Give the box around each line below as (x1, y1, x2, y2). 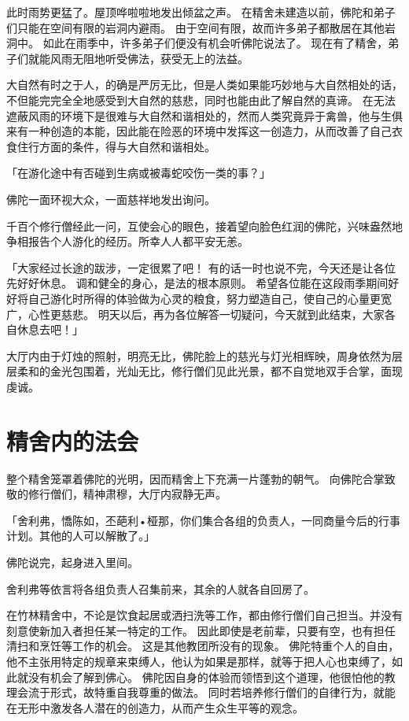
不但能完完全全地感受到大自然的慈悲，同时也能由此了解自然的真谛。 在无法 (6, 91, 396, 108)
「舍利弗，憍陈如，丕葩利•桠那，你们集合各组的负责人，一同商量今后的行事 (6, 512, 400, 528)
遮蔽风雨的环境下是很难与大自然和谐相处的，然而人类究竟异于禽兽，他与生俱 (6, 107, 403, 124)
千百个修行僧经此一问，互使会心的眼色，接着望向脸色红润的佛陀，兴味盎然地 (6, 217, 403, 234)
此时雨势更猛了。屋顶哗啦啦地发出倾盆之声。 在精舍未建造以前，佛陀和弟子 (6, 4, 396, 20)
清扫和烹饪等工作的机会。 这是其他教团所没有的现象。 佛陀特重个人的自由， (6, 638, 400, 654)
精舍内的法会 (6, 424, 139, 457)
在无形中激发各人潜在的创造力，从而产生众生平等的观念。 (6, 699, 304, 715)
